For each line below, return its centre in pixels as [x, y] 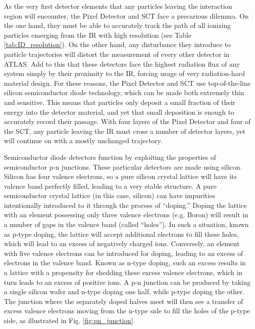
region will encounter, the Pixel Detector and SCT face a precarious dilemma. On [126, 15]
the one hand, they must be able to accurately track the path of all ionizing [117, 25]
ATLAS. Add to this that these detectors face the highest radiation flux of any [122, 63]
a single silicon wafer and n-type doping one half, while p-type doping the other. [124, 291]
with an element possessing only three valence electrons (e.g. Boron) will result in [126, 215]
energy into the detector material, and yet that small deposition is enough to [119, 112]
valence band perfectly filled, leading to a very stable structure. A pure [110, 186]
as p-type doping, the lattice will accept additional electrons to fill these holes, [121, 234]
